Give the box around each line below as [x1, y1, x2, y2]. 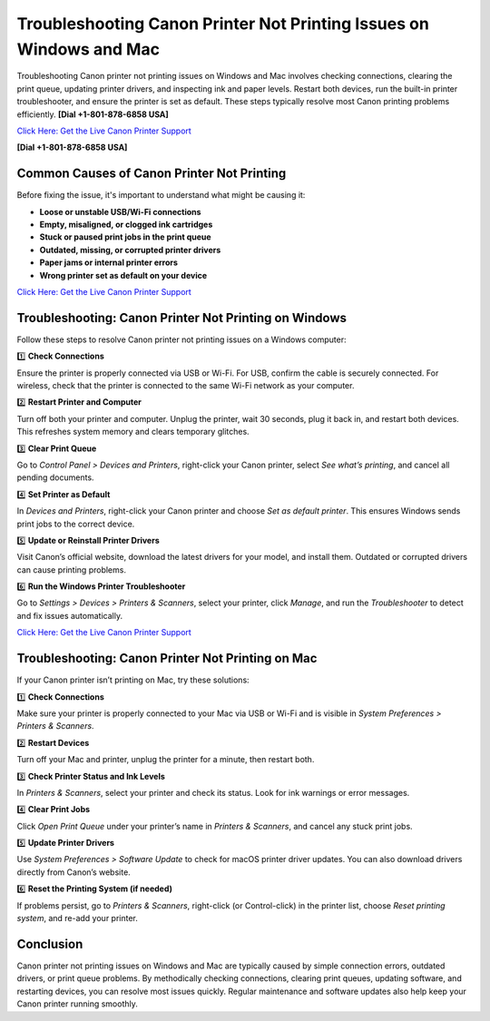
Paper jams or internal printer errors [39, 257, 179, 268]
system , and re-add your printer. [16, 913, 138, 924]
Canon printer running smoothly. [16, 998, 138, 1009]
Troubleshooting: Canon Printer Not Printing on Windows [16, 309, 348, 326]
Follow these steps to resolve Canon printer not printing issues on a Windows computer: [16, 334, 347, 345]
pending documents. [16, 472, 94, 483]
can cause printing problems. [16, 564, 127, 575]
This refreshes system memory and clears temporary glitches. [16, 427, 250, 437]
